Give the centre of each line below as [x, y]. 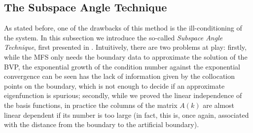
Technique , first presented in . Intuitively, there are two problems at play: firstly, [125, 47]
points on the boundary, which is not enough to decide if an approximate [114, 85]
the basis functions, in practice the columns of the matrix [91, 105]
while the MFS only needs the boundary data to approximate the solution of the [126, 56]
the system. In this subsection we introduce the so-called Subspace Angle [113, 37]
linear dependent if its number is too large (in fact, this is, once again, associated [126, 115]
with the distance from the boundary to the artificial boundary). [102, 124]
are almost [219, 105]
